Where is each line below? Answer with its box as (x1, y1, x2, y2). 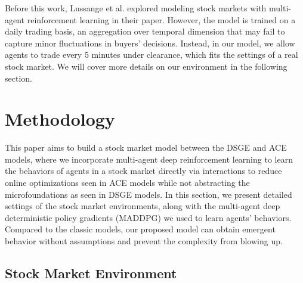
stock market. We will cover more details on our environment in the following (5, 60, 287, 72)
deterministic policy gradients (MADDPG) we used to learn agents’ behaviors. (5, 211, 292, 223)
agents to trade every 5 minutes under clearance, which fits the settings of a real (5, 48, 298, 61)
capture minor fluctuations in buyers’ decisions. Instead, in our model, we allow (5, 36, 295, 49)
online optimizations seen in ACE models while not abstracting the (5, 176, 250, 189)
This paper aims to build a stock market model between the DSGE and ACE (5, 141, 287, 154)
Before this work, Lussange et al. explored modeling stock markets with (5, 2, 267, 14)
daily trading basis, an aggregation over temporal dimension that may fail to (5, 25, 285, 38)
